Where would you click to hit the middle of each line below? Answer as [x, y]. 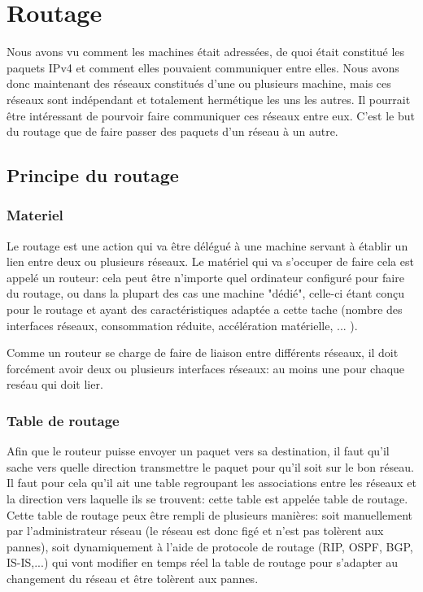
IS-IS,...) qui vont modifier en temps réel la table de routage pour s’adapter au [203, 562]
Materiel [35, 215]
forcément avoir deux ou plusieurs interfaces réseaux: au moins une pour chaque [206, 368]
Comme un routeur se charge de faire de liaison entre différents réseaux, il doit [203, 353]
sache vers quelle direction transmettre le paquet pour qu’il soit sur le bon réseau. [210, 466]
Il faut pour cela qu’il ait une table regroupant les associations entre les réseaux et [211, 483]
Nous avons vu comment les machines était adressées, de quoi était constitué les [206, 52]
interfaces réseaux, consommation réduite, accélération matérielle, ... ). [182, 325]
